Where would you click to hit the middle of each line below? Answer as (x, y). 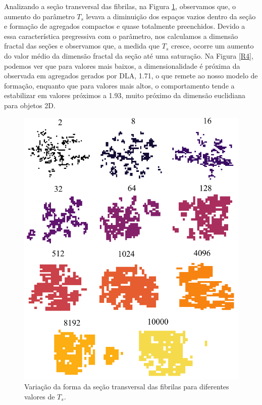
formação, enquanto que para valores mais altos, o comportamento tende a (119, 85)
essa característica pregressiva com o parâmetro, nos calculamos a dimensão (121, 36)
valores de (40, 396)
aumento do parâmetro (39, 16)
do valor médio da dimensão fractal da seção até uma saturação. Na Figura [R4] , (129, 55)
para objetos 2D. (30, 105)
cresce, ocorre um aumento (212, 46)
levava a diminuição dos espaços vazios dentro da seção (171, 16)
